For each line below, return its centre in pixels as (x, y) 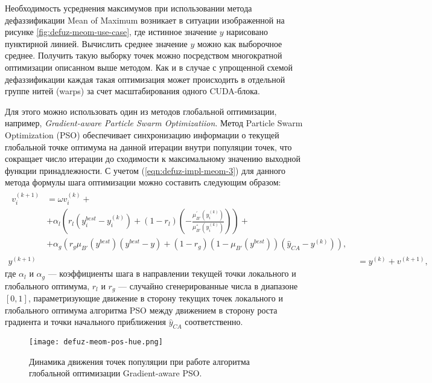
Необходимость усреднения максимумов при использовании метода (129, 8)
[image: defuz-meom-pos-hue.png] (96, 342)
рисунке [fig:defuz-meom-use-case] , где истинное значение (111, 32)
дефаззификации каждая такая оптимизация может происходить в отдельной (145, 79)
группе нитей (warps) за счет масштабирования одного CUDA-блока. (132, 91)
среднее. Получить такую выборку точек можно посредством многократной (144, 55)
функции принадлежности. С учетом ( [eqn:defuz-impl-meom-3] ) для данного (145, 170)
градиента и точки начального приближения (85, 322)
